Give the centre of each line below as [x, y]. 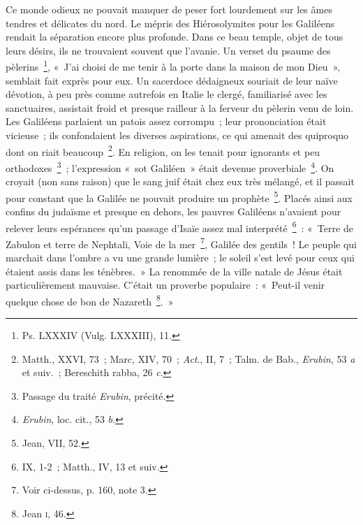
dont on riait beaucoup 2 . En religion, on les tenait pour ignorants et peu [163, 150]
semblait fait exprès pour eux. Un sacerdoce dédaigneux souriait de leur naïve [172, 80]
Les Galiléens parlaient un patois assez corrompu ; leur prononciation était [166, 121]
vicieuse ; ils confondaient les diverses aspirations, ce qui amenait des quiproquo [177, 135]
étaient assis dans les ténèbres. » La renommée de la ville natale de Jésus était [174, 271]
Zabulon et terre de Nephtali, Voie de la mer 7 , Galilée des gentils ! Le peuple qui [181, 243]
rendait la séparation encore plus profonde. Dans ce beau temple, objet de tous [175, 37]
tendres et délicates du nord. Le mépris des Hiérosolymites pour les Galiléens [170, 23]
